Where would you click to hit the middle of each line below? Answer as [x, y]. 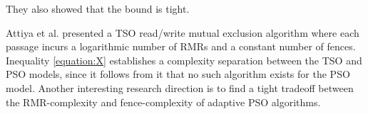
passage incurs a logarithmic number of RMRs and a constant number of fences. [181, 46]
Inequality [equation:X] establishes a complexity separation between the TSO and [184, 60]
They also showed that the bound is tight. [98, 8]
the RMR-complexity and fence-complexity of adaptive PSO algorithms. [163, 102]
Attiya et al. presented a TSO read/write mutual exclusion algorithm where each [183, 32]
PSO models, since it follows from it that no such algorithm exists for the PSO [178, 74]
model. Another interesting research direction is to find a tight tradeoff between [180, 87]
